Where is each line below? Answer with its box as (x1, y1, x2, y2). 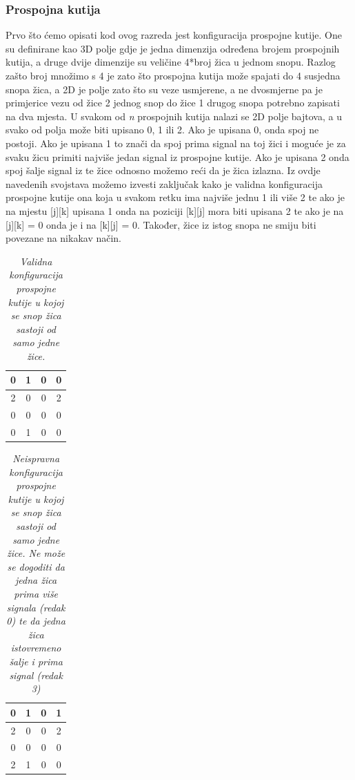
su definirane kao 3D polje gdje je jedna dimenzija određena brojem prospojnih (6, 41, 340, 55)
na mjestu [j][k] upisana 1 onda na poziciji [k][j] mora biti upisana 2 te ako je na (6, 203, 344, 218)
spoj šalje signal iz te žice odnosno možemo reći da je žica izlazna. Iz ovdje (6, 163, 321, 178)
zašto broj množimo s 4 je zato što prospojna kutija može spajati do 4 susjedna (6, 68, 341, 82)
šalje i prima (9, 654, 63, 668)
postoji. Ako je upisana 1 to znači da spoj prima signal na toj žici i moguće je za (6, 135, 346, 150)
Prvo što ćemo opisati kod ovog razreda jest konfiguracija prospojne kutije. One (6, 28, 342, 42)
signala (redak (6, 600, 65, 614)
